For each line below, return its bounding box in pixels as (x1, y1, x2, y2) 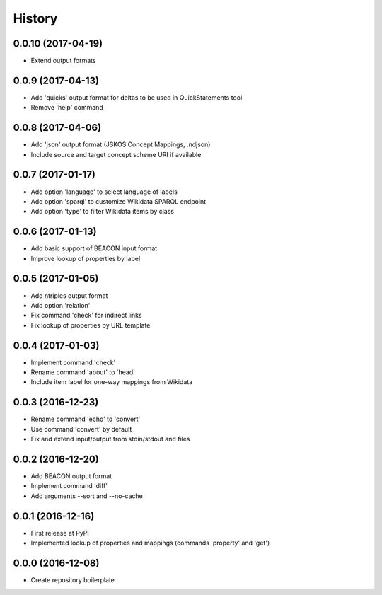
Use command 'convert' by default (30, 424, 132, 433)
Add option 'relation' (30, 301, 91, 309)
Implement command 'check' (30, 358, 116, 366)
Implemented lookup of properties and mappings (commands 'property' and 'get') (30, 538, 270, 548)
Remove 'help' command (30, 103, 104, 112)
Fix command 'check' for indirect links (30, 311, 142, 320)
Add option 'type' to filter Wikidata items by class (30, 207, 175, 216)
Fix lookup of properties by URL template (30, 320, 151, 329)
